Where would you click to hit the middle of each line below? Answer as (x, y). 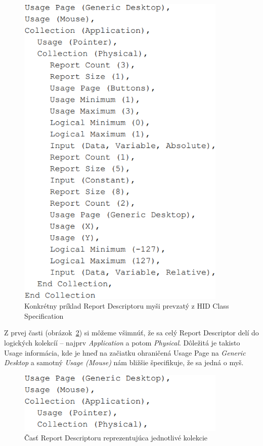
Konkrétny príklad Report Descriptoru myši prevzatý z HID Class (127, 306)
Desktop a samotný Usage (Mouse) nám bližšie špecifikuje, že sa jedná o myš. (124, 362)
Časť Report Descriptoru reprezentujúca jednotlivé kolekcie (116, 438)
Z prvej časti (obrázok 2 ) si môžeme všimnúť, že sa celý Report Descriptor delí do (131, 333)
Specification (44, 315)
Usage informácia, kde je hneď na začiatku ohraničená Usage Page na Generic (125, 352)
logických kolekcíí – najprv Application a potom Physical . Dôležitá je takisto (122, 342)
